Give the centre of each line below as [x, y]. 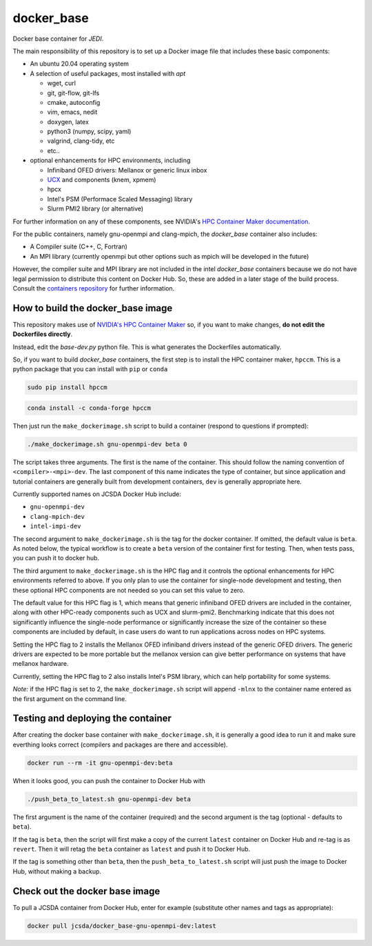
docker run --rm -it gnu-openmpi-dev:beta [100, 763]
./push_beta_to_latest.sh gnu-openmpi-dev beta [109, 799]
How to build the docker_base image [93, 308]
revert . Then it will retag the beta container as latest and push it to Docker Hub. [132, 849]
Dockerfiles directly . [42, 334]
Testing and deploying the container [92, 719]
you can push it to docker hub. [56, 558]
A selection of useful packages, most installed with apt [108, 73]
